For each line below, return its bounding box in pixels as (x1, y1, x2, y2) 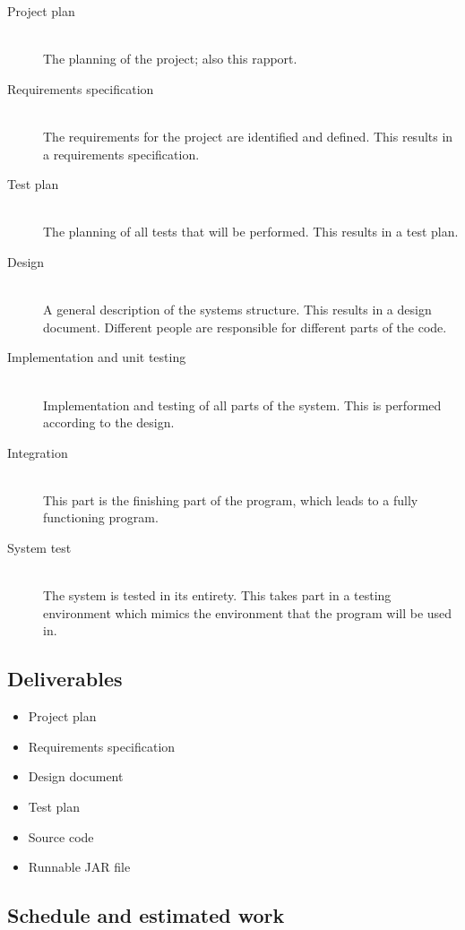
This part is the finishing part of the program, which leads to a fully (43, 490, 418, 509)
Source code (28, 827, 94, 846)
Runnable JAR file (28, 857, 131, 876)
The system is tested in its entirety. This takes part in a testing (43, 586, 392, 605)
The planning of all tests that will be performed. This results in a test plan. (43, 222, 459, 241)
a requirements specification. (43, 144, 200, 163)
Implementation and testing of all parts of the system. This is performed (43, 395, 442, 414)
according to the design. (43, 413, 175, 432)
